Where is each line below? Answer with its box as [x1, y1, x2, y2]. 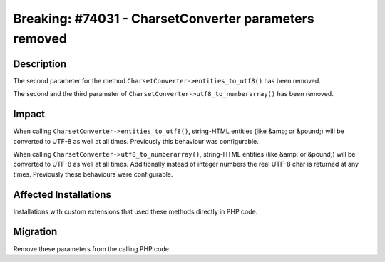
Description [13, 58, 67, 70]
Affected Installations [13, 189, 112, 201]
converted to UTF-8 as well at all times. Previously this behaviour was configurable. [13, 137, 260, 145]
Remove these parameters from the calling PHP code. [13, 244, 171, 253]
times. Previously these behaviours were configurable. [13, 169, 173, 178]
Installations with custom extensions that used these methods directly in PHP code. [13, 207, 258, 216]
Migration [13, 226, 58, 238]
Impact [13, 108, 46, 120]
